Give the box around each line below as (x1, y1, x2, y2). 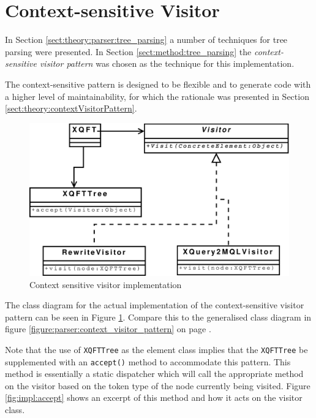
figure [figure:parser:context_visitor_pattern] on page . (5, 322, 211, 335)
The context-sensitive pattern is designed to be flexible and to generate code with (5, 77, 311, 90)
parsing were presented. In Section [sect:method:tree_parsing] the (5, 45, 252, 58)
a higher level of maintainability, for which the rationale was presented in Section (5, 89, 309, 102)
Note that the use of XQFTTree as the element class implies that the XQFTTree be (5, 343, 308, 355)
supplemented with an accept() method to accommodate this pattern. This (5, 355, 291, 368)
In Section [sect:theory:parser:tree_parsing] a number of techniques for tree (5, 33, 288, 46)
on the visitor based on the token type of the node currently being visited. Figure (5, 379, 310, 392)
